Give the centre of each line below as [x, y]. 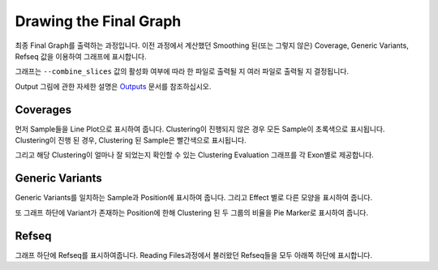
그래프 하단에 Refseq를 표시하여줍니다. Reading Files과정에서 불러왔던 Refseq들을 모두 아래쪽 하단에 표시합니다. [194, 255]
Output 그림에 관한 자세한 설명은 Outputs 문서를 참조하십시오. [113, 86]
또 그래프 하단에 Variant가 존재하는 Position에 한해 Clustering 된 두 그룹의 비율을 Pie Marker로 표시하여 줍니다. [192, 212]
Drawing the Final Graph [98, 21]
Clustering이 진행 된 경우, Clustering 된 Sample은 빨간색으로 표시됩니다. [131, 140]
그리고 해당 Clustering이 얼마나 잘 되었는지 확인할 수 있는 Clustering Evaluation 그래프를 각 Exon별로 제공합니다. [195, 155]
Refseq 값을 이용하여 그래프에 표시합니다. [81, 56]
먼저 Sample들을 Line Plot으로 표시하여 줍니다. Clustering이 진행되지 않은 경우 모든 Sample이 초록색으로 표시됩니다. [200, 129]
